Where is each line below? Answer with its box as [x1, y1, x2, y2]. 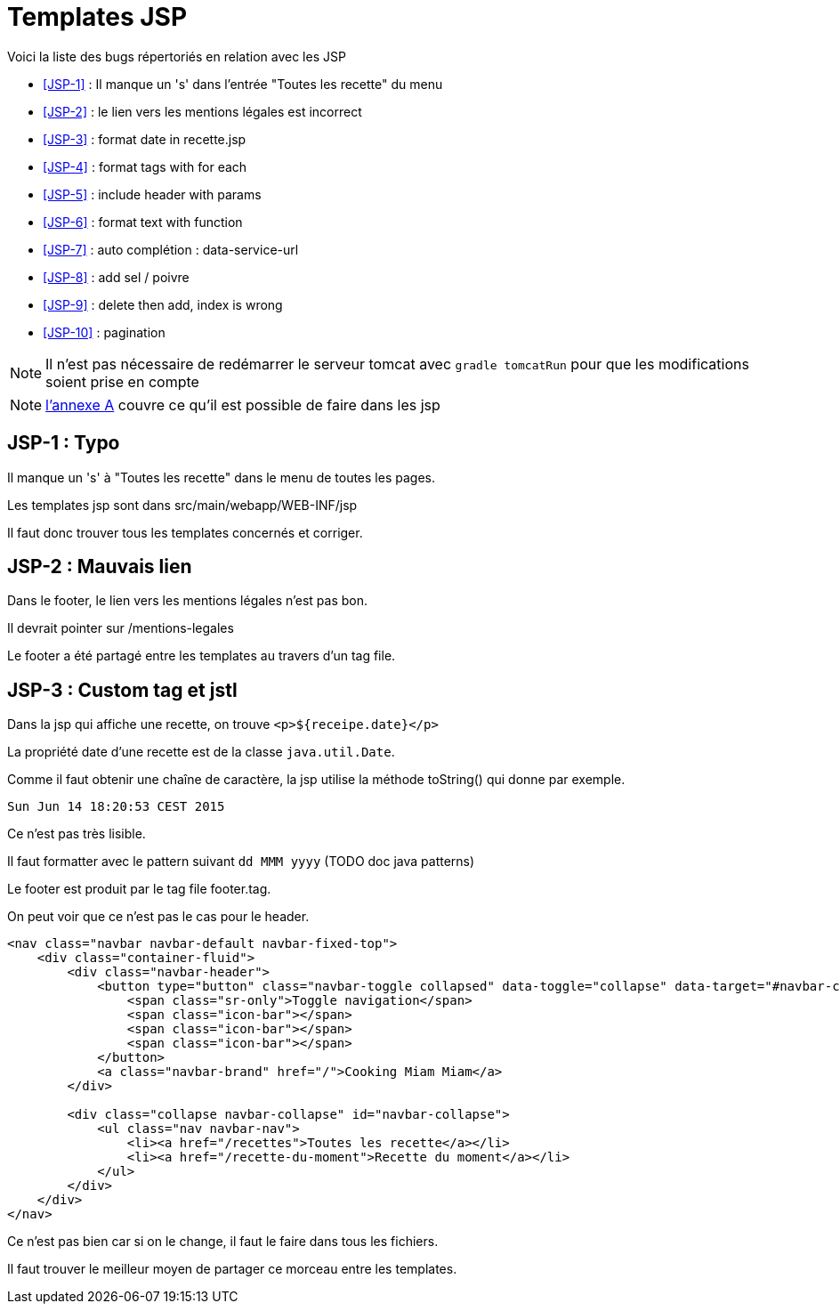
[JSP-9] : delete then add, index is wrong [43, 296, 283, 312]
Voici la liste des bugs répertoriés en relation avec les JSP [7, 48, 346, 64]
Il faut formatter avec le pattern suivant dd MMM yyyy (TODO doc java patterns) [7, 854, 475, 870]
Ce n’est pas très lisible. [7, 826, 146, 842]
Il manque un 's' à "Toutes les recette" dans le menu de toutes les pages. [7, 469, 435, 485]
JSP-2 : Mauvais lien [7, 555, 192, 579]
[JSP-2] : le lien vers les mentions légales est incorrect [43, 103, 362, 119]
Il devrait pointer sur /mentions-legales [7, 620, 234, 636]
